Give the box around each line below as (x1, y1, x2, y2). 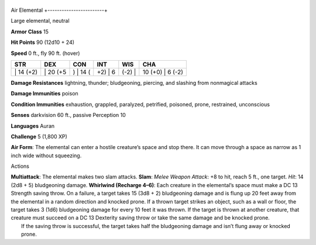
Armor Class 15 (11, 28, 49, 35)
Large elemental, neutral (11, 18, 70, 25)
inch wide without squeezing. (11, 152, 82, 159)
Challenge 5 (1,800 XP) (11, 133, 67, 140)
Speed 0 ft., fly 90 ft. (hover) (11, 50, 80, 57)
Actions (11, 163, 29, 170)
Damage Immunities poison (11, 90, 78, 97)
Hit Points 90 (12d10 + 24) (11, 39, 75, 46)
